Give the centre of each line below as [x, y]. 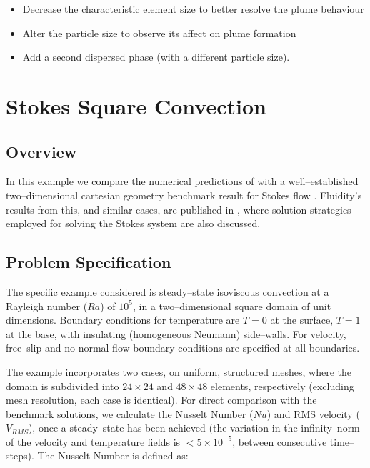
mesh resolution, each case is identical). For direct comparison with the [161, 400]
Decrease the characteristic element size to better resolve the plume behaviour [193, 9]
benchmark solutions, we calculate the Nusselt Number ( [130, 413]
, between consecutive [280, 441]
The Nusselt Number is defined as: [113, 455]
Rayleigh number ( [47, 305]
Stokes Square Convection [136, 105]
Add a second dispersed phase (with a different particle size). [156, 57]
